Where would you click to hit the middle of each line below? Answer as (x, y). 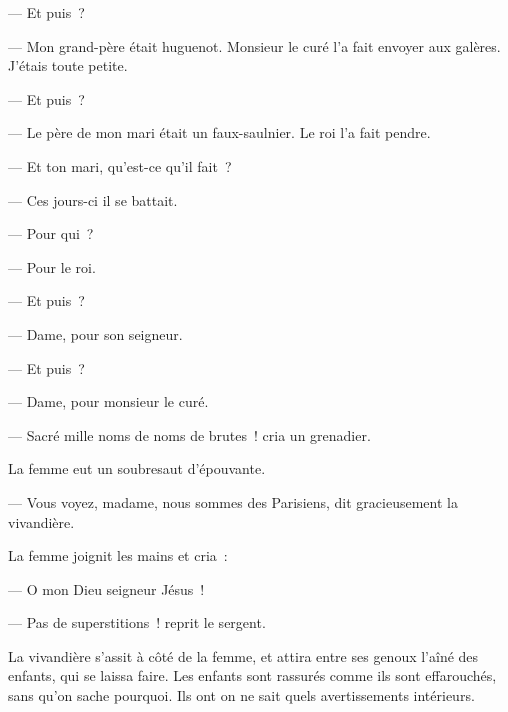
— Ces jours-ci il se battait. (93, 199)
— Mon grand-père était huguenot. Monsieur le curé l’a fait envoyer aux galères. (254, 45)
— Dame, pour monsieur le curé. (108, 401)
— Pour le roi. (52, 266)
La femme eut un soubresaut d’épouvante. (137, 468)
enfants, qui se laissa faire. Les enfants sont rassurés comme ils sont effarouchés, (252, 675)
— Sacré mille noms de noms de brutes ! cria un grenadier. (189, 434)
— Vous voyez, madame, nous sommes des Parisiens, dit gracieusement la (233, 501)
